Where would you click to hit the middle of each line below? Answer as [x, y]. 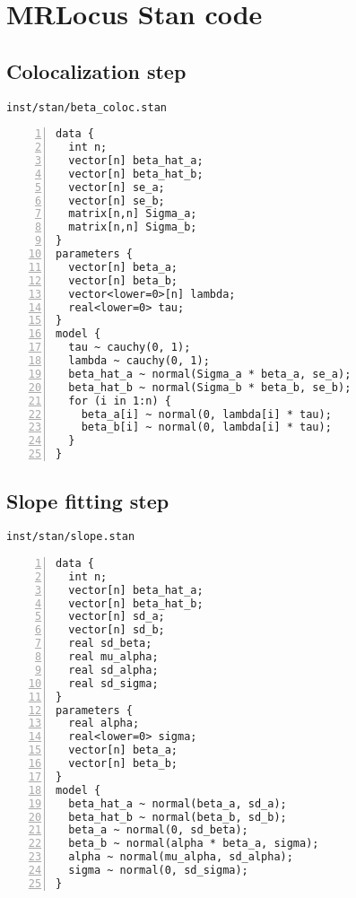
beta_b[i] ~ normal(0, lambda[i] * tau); [206, 427]
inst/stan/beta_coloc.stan [87, 107]
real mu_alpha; [113, 657]
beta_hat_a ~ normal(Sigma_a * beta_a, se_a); [210, 374]
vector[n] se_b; [117, 201]
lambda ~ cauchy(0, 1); [139, 361]
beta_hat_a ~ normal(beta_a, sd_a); [178, 803]
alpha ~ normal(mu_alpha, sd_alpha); [181, 857]
